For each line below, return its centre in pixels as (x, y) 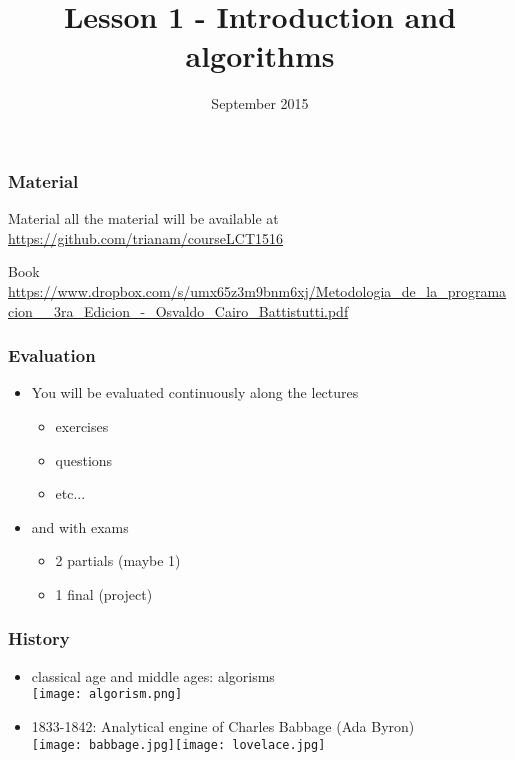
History (39, 638)
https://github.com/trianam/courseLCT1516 (146, 237)
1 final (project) (104, 593)
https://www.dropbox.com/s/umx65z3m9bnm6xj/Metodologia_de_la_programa (257, 290)
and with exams (80, 526)
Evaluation (52, 355)
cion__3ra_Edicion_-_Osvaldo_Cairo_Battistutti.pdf (178, 310)
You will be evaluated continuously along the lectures (195, 392)
